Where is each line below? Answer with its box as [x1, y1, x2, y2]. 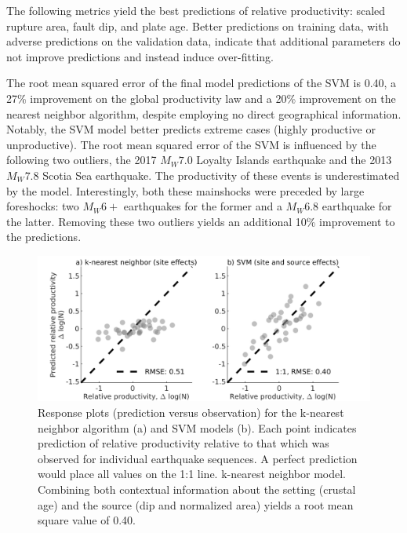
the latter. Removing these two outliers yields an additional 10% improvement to [6, 213, 395, 229]
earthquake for [322, 198, 392, 214]
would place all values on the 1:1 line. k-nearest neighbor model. [38, 465, 347, 482]
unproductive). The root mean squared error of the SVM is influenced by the [6, 136, 376, 152]
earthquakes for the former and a [123, 198, 282, 214]
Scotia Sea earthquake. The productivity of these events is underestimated [42, 166, 400, 183]
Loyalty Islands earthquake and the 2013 [196, 152, 392, 168]
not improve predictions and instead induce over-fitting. [6, 48, 274, 64]
